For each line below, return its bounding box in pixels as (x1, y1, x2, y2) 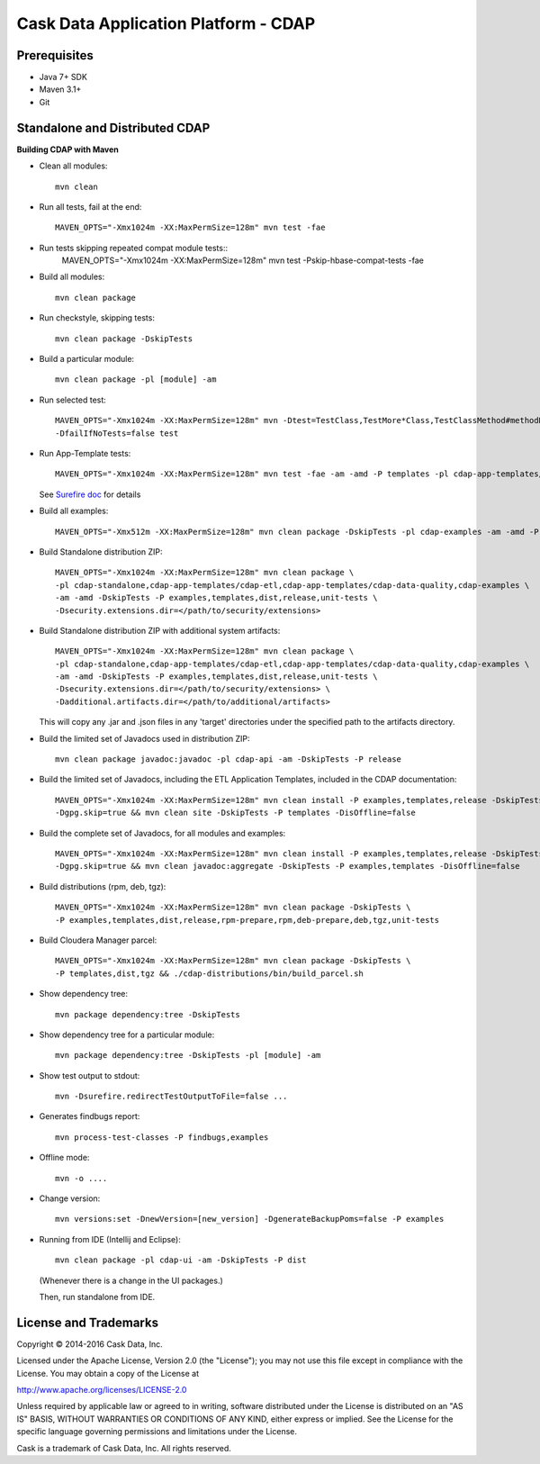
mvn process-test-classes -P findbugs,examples (55, 1132, 269, 1143)
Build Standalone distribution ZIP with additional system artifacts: (39, 625, 281, 636)
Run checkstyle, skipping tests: (39, 312, 155, 323)
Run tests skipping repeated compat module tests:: (39, 242, 229, 253)
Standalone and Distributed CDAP (16, 120, 211, 135)
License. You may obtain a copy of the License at (16, 1368, 200, 1378)
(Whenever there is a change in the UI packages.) (39, 1275, 224, 1286)
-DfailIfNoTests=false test (55, 428, 179, 438)
